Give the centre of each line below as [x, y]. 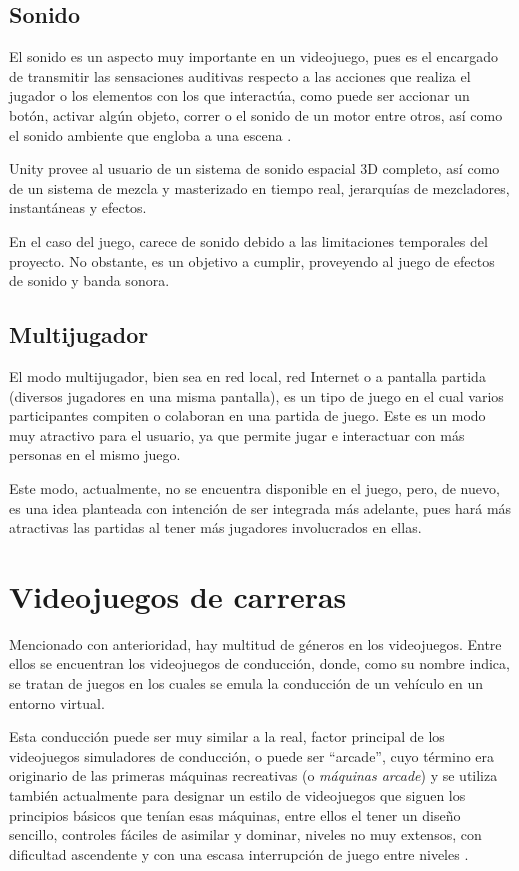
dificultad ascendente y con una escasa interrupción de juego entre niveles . [239, 853]
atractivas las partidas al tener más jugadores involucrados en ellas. [215, 527]
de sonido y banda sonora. [89, 280]
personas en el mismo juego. [95, 454]
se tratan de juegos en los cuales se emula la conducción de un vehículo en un [246, 683]
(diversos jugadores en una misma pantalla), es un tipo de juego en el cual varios [256, 395]
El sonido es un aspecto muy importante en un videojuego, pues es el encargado [254, 56]
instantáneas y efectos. [78, 207]
